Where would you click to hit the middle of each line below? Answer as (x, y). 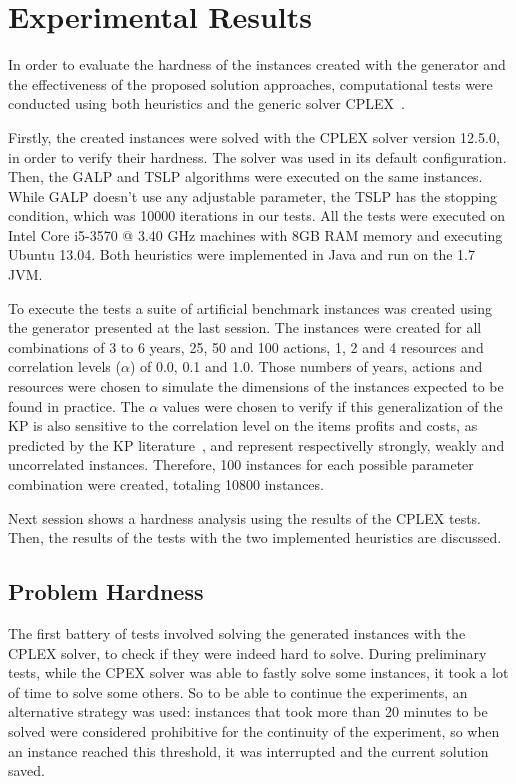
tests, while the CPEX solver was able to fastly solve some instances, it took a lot (258, 672)
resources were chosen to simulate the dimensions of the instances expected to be (256, 386)
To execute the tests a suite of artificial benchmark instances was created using (250, 307)
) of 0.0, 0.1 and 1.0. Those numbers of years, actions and (306, 366)
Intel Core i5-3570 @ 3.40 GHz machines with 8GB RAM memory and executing (255, 234)
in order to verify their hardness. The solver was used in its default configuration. (257, 156)
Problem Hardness (106, 591)
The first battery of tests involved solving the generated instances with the (237, 632)
